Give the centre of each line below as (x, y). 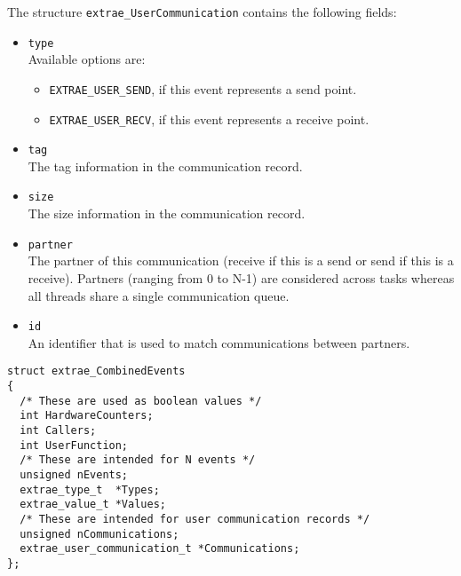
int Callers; (58, 431)
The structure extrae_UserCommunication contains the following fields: (202, 12)
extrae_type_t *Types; (90, 489)
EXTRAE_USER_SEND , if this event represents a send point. (203, 88)
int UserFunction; (74, 445)
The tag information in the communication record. (165, 166)
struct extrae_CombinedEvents (96, 371)
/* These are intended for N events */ (138, 460)
